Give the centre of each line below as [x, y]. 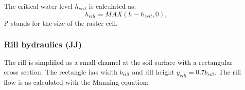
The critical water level [38, 6]
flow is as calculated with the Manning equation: [76, 82]
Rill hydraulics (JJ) [43, 44]
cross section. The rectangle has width [61, 72]
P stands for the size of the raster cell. [61, 22]
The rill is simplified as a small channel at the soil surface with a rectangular [118, 62]
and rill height [153, 72]
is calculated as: [113, 6]
